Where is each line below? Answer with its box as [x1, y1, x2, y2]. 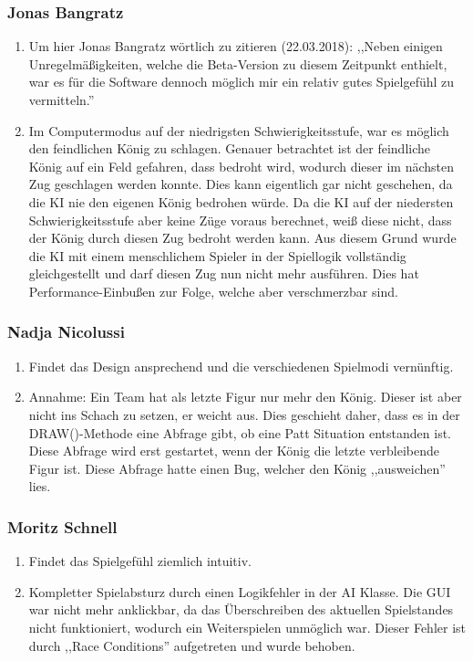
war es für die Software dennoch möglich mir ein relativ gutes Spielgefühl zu [28, 72, 455, 91]
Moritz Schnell [7, 515, 118, 538]
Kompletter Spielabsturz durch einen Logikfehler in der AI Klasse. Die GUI [28, 582, 451, 601]
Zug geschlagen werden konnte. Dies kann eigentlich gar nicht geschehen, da [28, 174, 453, 194]
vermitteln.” [28, 90, 95, 109]
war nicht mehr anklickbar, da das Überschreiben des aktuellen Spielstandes [28, 600, 454, 619]
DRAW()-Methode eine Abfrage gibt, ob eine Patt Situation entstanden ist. [28, 423, 451, 442]
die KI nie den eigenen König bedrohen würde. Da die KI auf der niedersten [28, 192, 454, 211]
